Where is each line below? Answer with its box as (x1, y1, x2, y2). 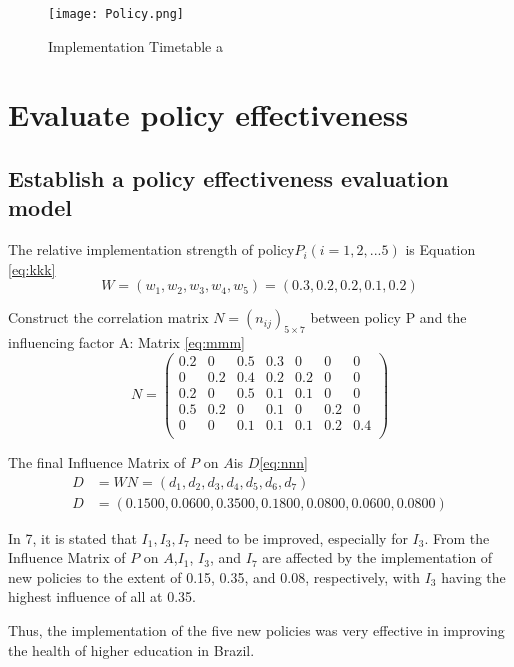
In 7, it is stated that (8, 527, 137, 548)
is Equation (405, 239, 476, 260)
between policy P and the (310, 307, 467, 328)
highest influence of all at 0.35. (8, 586, 196, 607)
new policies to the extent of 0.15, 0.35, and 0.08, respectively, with (8, 566, 421, 587)
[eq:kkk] (8, 258, 56, 279)
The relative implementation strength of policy (8, 239, 295, 260)
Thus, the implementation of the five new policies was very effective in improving (8, 620, 505, 641)
